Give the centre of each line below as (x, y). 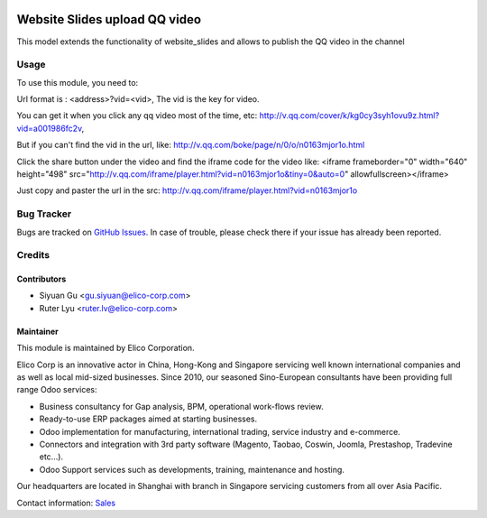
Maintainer (37, 331)
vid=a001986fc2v (49, 128)
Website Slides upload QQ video (109, 19)
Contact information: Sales (66, 503)
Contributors (41, 279)
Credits (33, 255)
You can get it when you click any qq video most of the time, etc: (137, 116)
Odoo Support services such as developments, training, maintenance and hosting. (192, 469)
